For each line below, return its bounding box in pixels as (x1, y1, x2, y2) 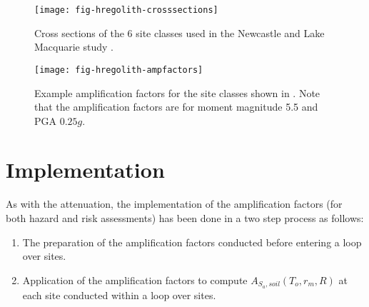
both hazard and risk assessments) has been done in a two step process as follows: (6, 211, 364, 225)
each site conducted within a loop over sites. (22, 287, 216, 302)
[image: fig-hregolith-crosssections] (34, 5, 218, 15)
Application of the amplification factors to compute (22, 272, 248, 287)
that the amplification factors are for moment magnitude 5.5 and (34, 99, 318, 114)
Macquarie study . (34, 39, 113, 54)
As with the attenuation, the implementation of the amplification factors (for (6, 196, 343, 211)
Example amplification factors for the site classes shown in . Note (34, 85, 320, 100)
